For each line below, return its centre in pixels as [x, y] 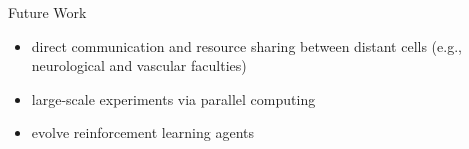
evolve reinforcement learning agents [143, 132]
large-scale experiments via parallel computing [173, 98]
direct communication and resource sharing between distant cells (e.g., [246, 45]
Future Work [47, 12]
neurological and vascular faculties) [139, 65]
